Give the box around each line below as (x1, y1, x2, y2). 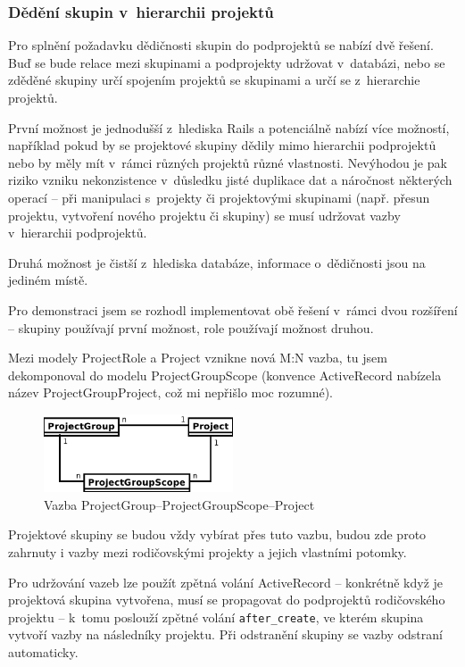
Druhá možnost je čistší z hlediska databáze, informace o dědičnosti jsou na (8, 253, 426, 271)
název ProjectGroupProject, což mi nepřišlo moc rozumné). (8, 383, 333, 402)
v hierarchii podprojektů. (8, 223, 147, 242)
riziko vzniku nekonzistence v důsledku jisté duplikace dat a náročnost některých (8, 171, 453, 189)
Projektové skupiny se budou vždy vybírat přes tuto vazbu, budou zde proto (8, 525, 427, 544)
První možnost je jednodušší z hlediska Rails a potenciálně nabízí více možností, (8, 118, 450, 137)
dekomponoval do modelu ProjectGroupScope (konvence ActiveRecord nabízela (8, 365, 442, 384)
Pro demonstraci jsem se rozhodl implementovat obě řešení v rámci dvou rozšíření (8, 300, 458, 319)
